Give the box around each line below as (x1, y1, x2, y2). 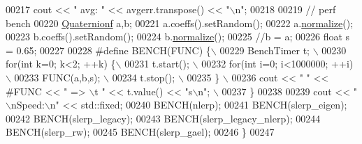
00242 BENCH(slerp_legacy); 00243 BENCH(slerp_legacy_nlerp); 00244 (6, 111, 321, 125)
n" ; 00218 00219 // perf (235, 2, 336, 16)
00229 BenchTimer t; (219, 42, 310, 57)
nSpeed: (10, 97, 45, 112)
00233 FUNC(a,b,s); (14, 70, 101, 84)
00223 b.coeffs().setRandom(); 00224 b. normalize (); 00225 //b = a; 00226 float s (6, 29, 350, 44)
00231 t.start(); (124, 56, 189, 71)
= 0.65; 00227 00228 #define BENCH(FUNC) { (6, 42, 211, 57)
